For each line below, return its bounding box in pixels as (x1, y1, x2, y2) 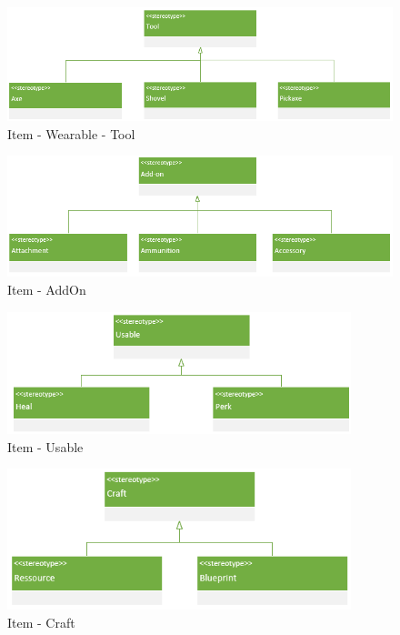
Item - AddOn (7, 279, 86, 298)
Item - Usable (7, 437, 84, 456)
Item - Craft (7, 613, 75, 632)
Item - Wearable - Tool (7, 124, 135, 143)
